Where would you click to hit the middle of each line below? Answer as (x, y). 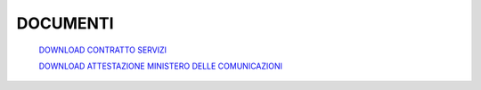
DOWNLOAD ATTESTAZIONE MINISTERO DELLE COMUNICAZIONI (161, 66)
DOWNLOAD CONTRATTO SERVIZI (103, 50)
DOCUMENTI (65, 23)
